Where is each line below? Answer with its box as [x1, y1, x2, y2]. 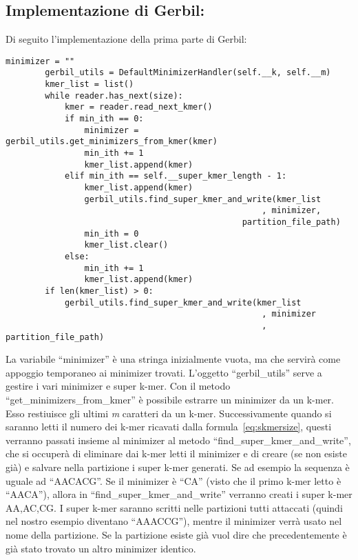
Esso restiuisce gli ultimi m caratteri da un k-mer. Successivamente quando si [6, 406, 332, 420]
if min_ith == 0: [64, 114, 144, 124]
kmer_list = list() [45, 79, 134, 90]
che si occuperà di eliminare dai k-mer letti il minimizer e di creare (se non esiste [6, 446, 347, 461]
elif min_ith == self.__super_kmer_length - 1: [64, 171, 287, 181]
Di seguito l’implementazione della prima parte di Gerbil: [6, 32, 247, 46]
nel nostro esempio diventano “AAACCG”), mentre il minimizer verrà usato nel [6, 514, 342, 528]
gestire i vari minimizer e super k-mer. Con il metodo [6, 379, 231, 393]
